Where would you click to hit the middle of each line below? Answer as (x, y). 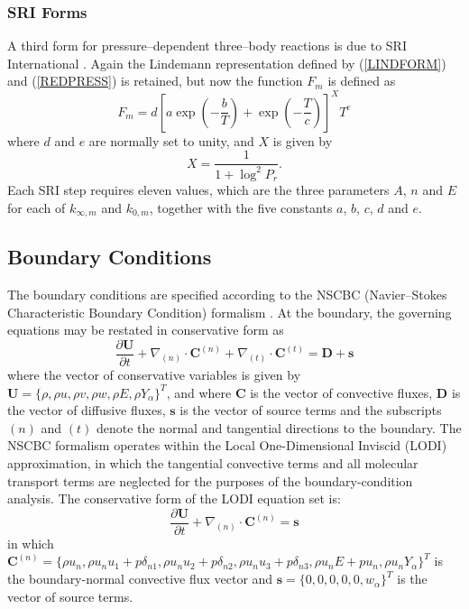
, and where (199, 392)
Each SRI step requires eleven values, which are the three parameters (198, 189)
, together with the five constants (241, 207)
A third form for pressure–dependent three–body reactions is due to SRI (207, 46)
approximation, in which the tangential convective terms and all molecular (213, 463)
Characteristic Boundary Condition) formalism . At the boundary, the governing (230, 312)
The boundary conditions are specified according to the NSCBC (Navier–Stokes (227, 295)
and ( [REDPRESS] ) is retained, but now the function (155, 81)
